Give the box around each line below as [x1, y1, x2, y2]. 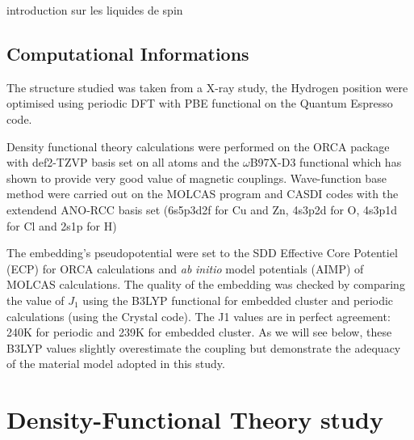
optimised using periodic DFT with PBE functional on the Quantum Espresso [6, 95, 393, 112]
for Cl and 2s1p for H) [6, 217, 117, 234]
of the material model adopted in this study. [6, 355, 225, 372]
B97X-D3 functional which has [249, 154, 402, 171]
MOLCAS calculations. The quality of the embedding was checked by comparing [6, 276, 405, 293]
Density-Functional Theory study [6, 403, 383, 436]
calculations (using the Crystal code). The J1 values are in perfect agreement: [6, 307, 391, 324]
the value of [6, 291, 65, 308]
